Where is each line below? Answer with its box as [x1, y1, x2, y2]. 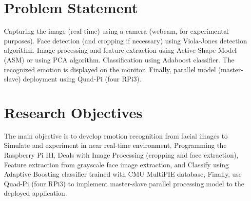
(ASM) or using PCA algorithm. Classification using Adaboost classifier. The [4, 54, 234, 64]
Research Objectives [4, 102, 143, 122]
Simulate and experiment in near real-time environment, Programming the [4, 140, 227, 150]
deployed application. [4, 188, 67, 198]
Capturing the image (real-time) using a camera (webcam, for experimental [4, 26, 229, 36]
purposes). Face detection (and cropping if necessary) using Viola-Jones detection [4, 35, 247, 45]
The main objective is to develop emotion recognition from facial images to [4, 130, 228, 141]
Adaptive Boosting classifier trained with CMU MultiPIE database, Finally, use [4, 169, 242, 179]
